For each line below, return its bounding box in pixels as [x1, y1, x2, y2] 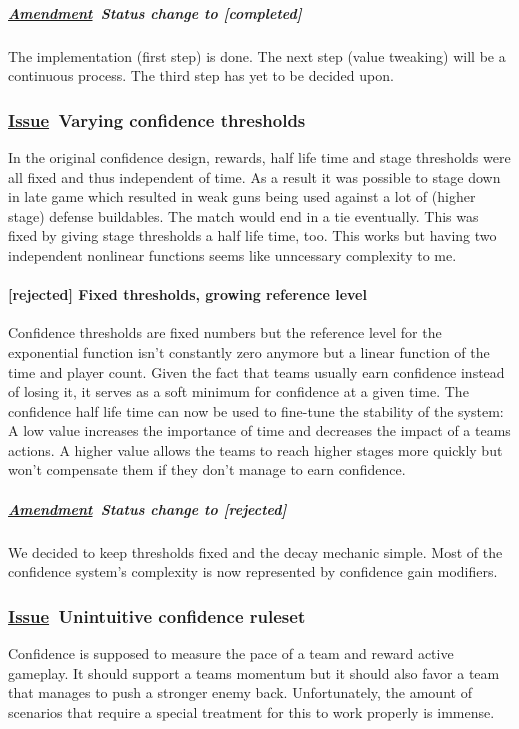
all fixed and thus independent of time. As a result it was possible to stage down [8, 166, 501, 187]
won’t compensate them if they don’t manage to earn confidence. [8, 459, 406, 480]
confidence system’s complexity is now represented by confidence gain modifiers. [8, 561, 498, 582]
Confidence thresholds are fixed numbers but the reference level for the [8, 322, 442, 343]
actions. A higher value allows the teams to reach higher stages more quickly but [8, 439, 503, 460]
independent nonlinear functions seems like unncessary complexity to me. [8, 244, 457, 265]
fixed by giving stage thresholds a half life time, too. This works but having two [8, 225, 497, 246]
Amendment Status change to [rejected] [8, 498, 287, 519]
